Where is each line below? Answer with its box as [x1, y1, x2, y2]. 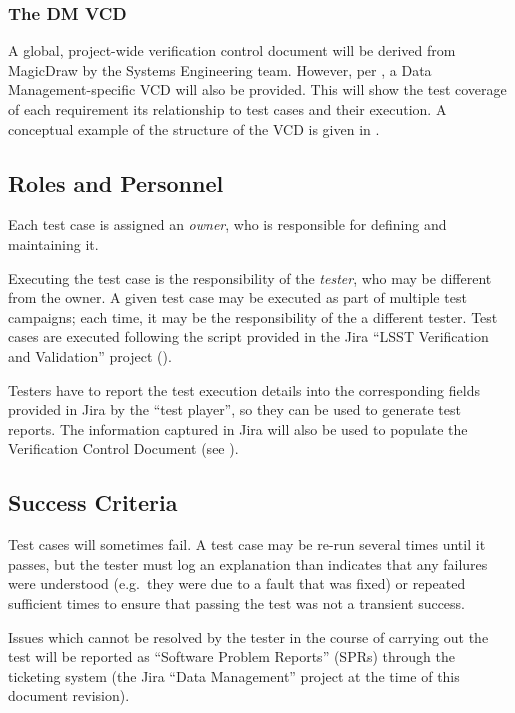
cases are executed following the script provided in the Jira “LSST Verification [8, 326, 489, 347]
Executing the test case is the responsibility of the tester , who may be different [8, 267, 492, 288]
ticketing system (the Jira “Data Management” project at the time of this [8, 665, 460, 686]
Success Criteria [8, 487, 178, 518]
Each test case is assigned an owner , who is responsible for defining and [8, 214, 447, 235]
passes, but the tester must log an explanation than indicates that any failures [8, 553, 488, 574]
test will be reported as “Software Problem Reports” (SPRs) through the [8, 646, 455, 667]
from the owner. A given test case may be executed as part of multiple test [8, 287, 467, 308]
